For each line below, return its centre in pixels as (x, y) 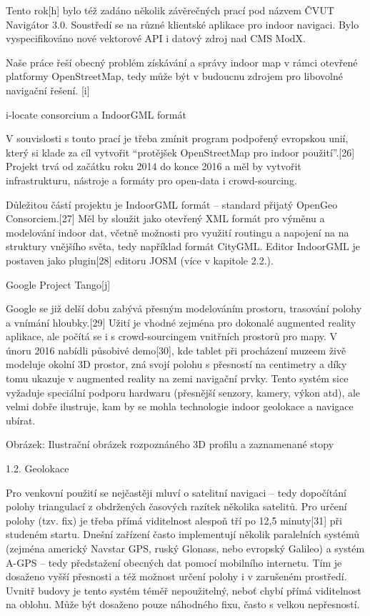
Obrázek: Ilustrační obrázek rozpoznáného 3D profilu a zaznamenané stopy (170, 444)
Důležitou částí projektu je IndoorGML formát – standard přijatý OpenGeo (172, 204)
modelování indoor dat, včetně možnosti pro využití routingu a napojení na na (177, 232)
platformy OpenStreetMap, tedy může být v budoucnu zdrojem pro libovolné (174, 76)
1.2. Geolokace (37, 468)
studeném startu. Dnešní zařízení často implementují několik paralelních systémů (183, 534)
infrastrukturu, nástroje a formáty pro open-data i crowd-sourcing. (151, 180)
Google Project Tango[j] (58, 284)
